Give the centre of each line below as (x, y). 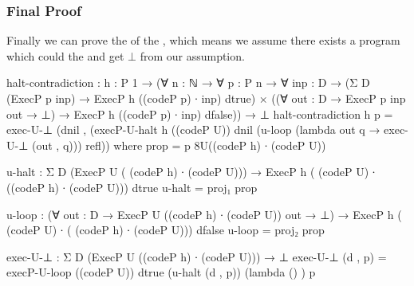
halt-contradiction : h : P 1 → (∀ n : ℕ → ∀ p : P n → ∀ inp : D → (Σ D (188, 82)
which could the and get (65, 55)
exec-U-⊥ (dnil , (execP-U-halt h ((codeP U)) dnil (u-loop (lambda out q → (193, 129)
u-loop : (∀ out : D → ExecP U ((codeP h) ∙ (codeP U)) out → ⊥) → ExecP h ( (204, 214)
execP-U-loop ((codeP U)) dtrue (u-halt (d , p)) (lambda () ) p (161, 272)
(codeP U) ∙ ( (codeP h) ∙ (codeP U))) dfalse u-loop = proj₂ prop (166, 230)
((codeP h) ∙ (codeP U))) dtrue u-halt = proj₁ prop (132, 187)
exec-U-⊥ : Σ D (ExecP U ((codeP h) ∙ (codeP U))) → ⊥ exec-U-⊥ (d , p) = (197, 256)
